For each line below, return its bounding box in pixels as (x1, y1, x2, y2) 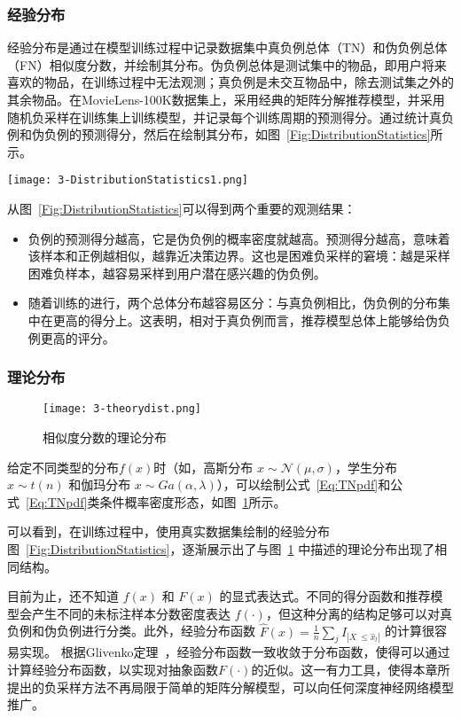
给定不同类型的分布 (7, 457, 119, 476)
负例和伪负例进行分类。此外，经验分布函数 (7, 621, 255, 640)
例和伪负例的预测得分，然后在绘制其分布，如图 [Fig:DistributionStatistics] (7, 125, 431, 144)
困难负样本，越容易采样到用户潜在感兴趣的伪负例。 (27, 263, 326, 282)
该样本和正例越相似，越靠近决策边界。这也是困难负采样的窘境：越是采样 (27, 246, 450, 265)
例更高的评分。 (27, 328, 115, 347)
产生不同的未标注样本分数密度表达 (31, 604, 230, 622)
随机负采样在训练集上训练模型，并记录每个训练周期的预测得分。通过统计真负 (7, 107, 454, 126)
